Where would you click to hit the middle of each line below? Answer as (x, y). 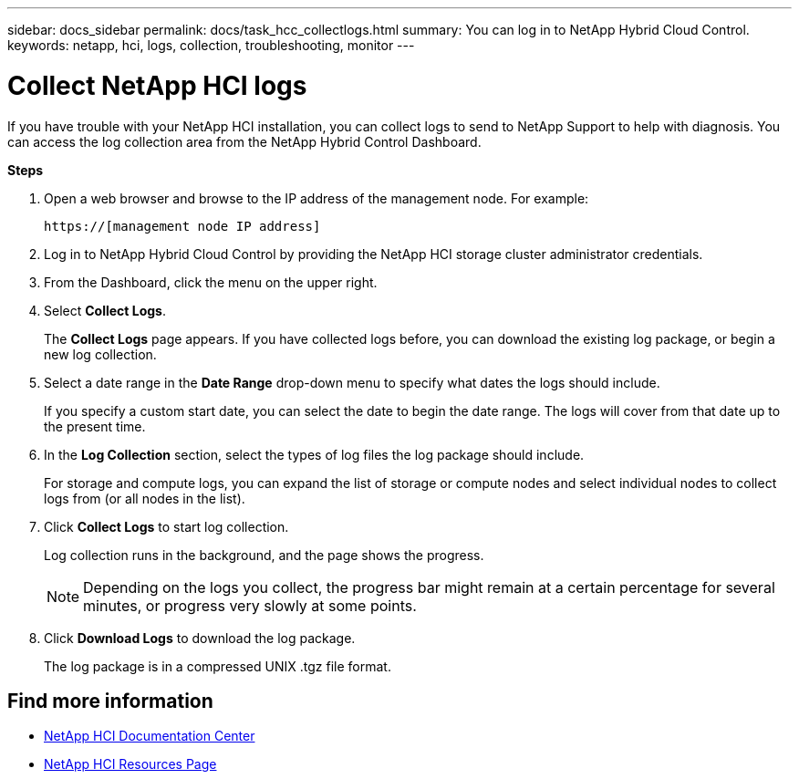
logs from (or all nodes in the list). (145, 498)
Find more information (110, 701)
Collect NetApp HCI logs (157, 85)
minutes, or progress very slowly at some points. (250, 605)
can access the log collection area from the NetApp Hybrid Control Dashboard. (244, 141)
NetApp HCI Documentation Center (150, 736)
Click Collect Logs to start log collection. (166, 526)
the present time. (95, 426)
